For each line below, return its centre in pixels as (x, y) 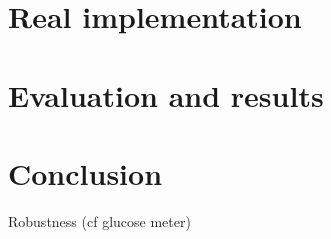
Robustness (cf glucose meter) (99, 220)
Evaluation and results (166, 94)
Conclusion (85, 172)
